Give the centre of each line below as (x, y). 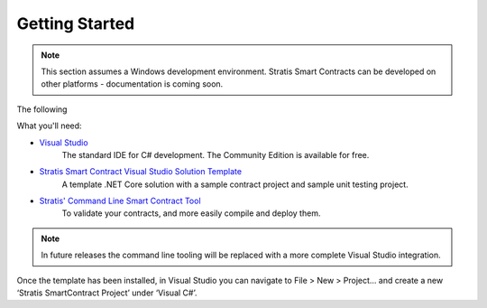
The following (42, 109)
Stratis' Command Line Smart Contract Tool (120, 201)
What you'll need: (49, 126)
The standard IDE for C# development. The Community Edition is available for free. (216, 154)
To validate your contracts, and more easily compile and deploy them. (191, 213)
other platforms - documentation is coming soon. (132, 84)
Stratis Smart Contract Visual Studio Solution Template (141, 172)
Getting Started (76, 23)
